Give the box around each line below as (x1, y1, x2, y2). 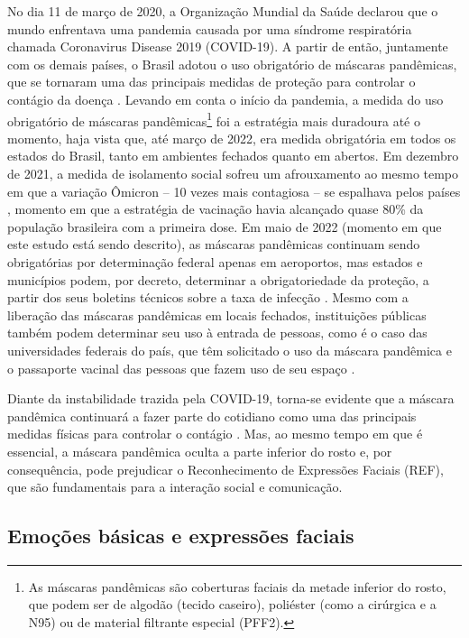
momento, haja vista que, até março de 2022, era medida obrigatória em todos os (7, 128, 456, 147)
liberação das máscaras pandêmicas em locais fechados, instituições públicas (7, 305, 427, 324)
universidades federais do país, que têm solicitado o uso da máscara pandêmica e (7, 340, 452, 359)
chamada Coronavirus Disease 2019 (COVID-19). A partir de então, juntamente (7, 37, 448, 56)
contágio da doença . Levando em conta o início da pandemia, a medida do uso (7, 89, 444, 108)
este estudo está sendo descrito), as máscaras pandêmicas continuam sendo (7, 235, 420, 254)
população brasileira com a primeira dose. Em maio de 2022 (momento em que (7, 217, 442, 236)
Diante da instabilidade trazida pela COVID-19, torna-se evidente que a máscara (7, 389, 455, 408)
